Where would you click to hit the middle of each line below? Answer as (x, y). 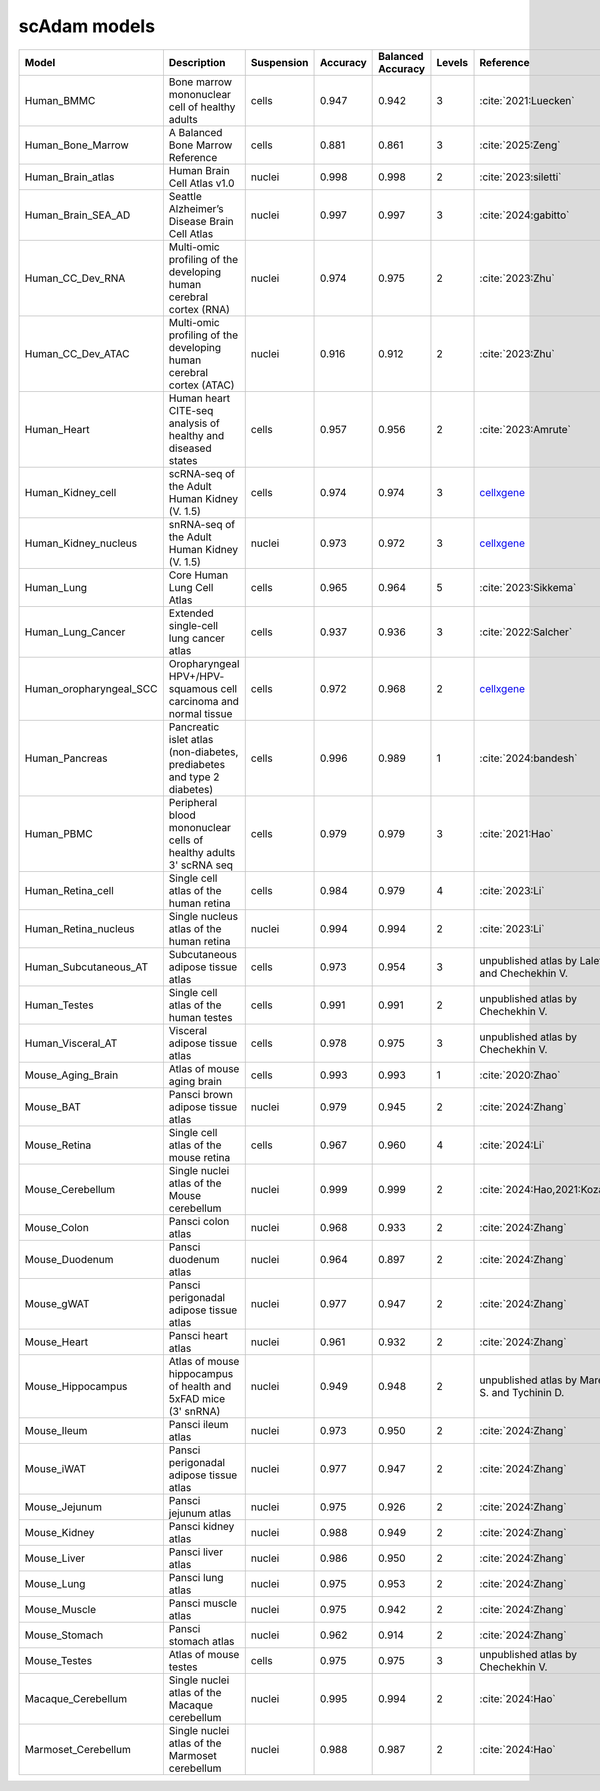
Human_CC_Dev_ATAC (77, 353)
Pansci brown (201, 1094)
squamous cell (203, 688)
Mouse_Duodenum (69, 1259)
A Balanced (195, 132)
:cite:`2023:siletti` (520, 177)
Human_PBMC (59, 833)
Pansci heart (198, 1335)
